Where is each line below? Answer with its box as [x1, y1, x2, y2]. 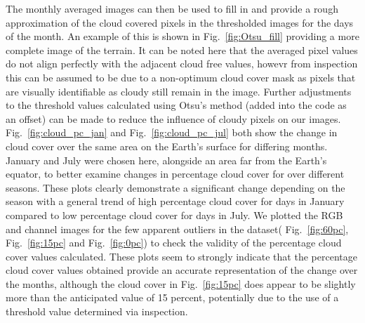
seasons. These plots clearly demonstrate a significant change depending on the [6, 180, 345, 195]
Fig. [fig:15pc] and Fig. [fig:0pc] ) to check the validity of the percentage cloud [6, 235, 342, 250]
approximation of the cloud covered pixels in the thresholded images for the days [6, 15, 354, 29]
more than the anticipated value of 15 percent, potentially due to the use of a [6, 290, 339, 305]
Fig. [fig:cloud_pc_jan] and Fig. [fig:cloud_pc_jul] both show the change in [6, 125, 338, 140]
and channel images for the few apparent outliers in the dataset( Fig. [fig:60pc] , [6, 221, 349, 236]
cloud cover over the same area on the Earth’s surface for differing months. [6, 138, 328, 153]
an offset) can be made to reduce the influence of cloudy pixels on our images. [6, 111, 341, 126]
